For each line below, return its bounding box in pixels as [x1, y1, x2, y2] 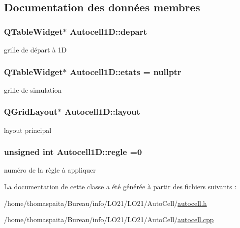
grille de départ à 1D [4, 45, 67, 54]
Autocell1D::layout [64, 105, 140, 118]
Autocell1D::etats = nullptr [70, 65, 181, 77]
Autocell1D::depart [70, 25, 147, 37]
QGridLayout [4, 105, 58, 118]
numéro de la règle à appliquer [4, 165, 96, 175]
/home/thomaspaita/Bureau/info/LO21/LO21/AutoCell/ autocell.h [4, 198, 207, 208]
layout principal [4, 125, 52, 135]
